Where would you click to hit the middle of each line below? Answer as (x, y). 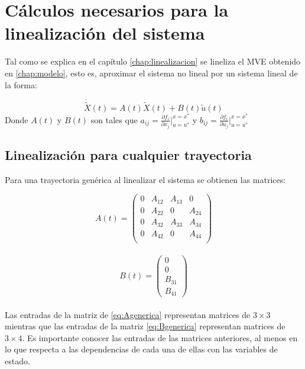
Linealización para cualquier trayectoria (128, 154)
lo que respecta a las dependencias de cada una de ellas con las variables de (141, 349)
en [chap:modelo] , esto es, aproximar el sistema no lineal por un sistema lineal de (151, 73)
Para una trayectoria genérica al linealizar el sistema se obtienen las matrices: (145, 179)
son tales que (114, 119)
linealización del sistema (105, 33)
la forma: (21, 84)
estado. (17, 361)
